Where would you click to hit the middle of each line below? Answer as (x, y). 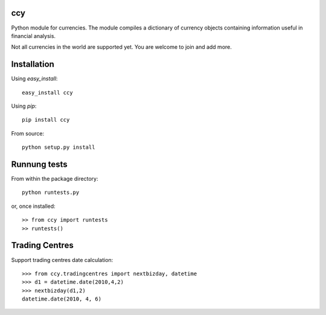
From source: (28, 133)
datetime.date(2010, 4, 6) (62, 299)
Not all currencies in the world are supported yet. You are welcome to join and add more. (122, 47)
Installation (33, 64)
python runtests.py (51, 192)
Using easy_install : (34, 79)
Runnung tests (39, 164)
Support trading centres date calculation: (62, 260)
